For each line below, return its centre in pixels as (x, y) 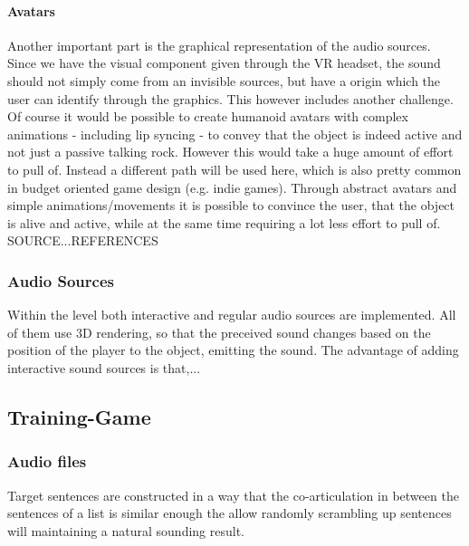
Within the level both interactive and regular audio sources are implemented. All (232, 315)
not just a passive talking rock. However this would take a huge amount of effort (230, 152)
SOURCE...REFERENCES (83, 240)
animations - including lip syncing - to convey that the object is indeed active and (235, 134)
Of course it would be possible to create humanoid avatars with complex (208, 116)
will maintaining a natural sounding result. (126, 530)
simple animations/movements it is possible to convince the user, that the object (231, 205)
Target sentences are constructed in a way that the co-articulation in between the (233, 495)
